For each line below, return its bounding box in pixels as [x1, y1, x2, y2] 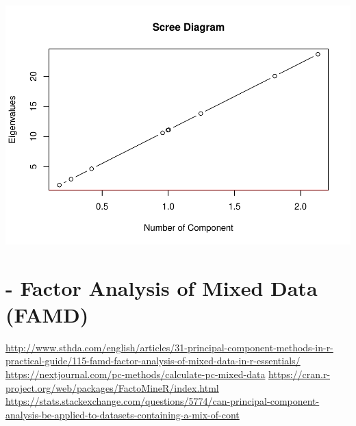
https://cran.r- [268, 367, 331, 381]
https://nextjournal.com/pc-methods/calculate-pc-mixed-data [5, 367, 266, 381]
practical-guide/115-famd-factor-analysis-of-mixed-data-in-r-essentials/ [5, 353, 301, 368]
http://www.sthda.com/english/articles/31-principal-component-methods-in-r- [5, 340, 333, 354]
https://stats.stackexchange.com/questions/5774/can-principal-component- [5, 394, 320, 408]
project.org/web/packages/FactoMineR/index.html [5, 380, 219, 394]
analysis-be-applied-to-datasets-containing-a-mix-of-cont [5, 407, 240, 421]
